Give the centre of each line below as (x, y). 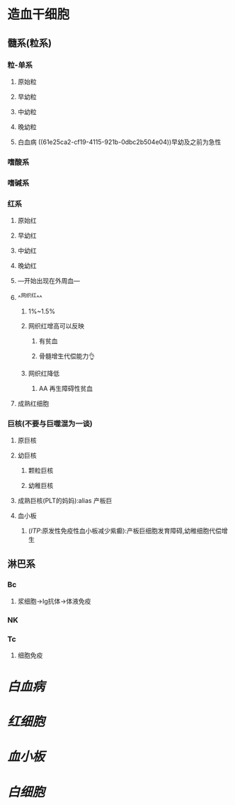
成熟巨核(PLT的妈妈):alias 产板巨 (65, 500)
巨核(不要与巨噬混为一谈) (50, 423)
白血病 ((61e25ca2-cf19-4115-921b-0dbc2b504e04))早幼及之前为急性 (119, 142)
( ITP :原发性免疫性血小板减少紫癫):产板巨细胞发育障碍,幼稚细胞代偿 (125, 531)
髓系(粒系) (29, 43)
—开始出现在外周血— (48, 281)
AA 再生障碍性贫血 (66, 388)
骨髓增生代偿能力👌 (67, 356)
